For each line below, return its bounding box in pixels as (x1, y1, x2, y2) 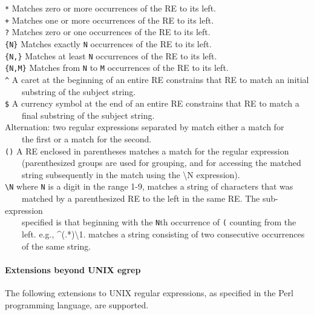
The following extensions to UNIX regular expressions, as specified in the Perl (5, 286, 293, 299)
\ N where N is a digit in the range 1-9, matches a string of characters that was (5, 180, 293, 193)
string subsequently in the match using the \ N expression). (21, 168, 240, 181)
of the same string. (21, 239, 91, 252)
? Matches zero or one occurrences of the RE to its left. (5, 25, 211, 38)
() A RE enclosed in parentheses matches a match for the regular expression (5, 144, 289, 157)
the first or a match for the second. (21, 133, 152, 145)
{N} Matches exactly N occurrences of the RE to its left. (5, 37, 212, 50)
